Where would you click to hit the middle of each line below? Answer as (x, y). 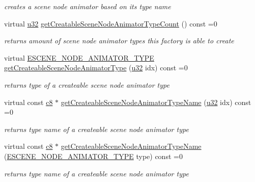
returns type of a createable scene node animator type (87, 84)
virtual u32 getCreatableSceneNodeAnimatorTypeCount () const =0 (111, 23)
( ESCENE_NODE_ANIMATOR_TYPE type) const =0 (93, 156)
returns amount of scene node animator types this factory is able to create (119, 41)
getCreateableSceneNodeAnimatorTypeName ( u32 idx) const (156, 102)
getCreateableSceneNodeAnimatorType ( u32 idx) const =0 (96, 68)
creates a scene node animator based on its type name (88, 6)
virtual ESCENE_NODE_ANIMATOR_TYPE (79, 57)
